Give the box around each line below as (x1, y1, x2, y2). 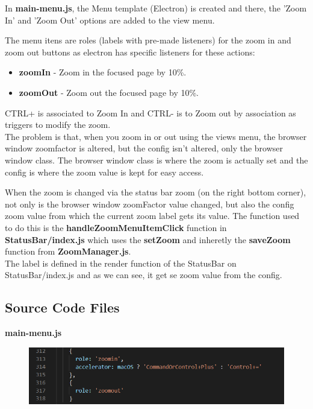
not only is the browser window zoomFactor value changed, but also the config (5, 197, 294, 210)
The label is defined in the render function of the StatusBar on (5, 256, 237, 269)
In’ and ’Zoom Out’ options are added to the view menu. (5, 13, 215, 26)
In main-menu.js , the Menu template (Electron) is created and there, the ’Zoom (5, 2, 307, 14)
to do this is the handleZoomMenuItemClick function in (5, 221, 227, 233)
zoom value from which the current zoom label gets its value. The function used (5, 209, 300, 222)
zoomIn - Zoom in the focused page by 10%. (19, 66, 187, 78)
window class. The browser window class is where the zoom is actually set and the (5, 153, 308, 166)
